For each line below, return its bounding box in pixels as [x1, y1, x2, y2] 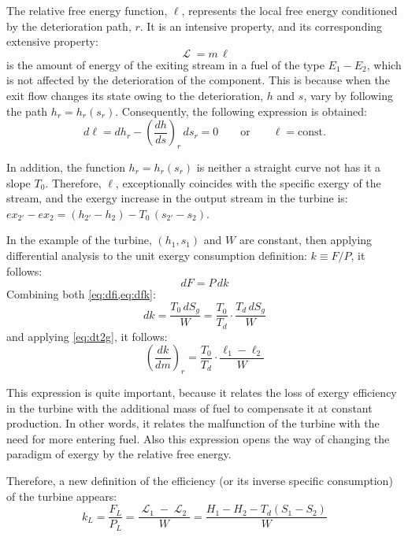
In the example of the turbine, [6, 231, 152, 248]
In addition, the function [6, 158, 125, 175]
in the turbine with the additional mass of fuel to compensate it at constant [6, 399, 373, 416]
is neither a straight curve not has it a [196, 158, 381, 175]
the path [6, 102, 48, 119]
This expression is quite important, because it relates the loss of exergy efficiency [6, 384, 397, 401]
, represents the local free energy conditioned [181, 2, 398, 18]
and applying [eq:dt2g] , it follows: [6, 328, 168, 344]
